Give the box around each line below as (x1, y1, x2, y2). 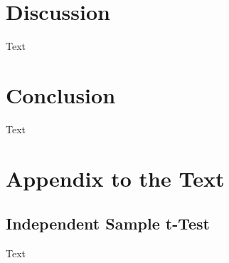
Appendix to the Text (6, 163, 225, 192)
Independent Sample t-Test (6, 212, 211, 234)
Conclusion (6, 80, 116, 109)
